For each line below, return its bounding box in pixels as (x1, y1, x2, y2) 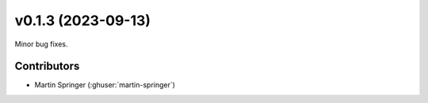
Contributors (14, 60, 80, 73)
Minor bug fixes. (14, 39, 68, 49)
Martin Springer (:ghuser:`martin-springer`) (34, 80, 176, 90)
